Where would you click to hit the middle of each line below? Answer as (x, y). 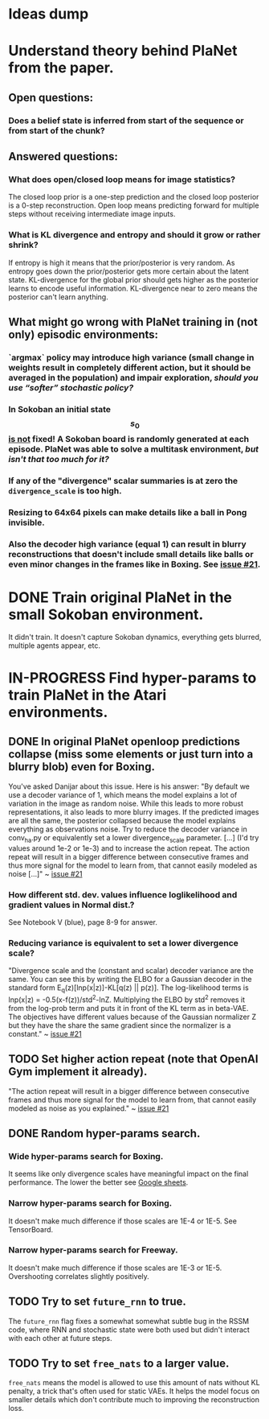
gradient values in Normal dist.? (71, 905)
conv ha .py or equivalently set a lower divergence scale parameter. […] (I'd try (134, 838)
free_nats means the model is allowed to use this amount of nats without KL (134, 1383)
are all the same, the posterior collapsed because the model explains (122, 820)
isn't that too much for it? (59, 460)
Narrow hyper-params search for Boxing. (90, 1203)
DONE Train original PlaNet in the (120, 598)
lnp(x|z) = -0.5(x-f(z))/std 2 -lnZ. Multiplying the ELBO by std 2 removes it (127, 999)
